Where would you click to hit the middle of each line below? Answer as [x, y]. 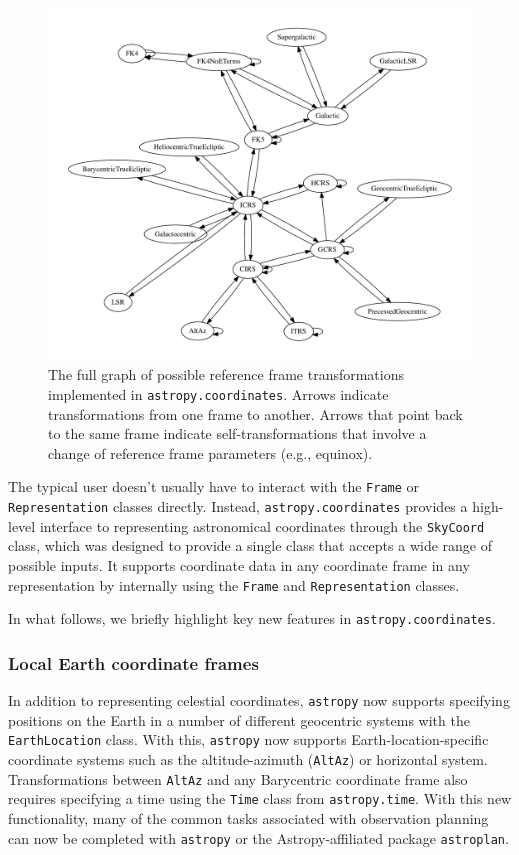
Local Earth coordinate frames [133, 662]
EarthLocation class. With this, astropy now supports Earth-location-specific [248, 739]
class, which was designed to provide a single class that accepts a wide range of [250, 545]
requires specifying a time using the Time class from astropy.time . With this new [260, 798]
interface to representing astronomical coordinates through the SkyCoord [262, 525]
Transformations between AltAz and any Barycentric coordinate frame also [238, 778]
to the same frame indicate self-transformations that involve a [237, 433]
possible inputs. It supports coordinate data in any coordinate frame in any [239, 564]
